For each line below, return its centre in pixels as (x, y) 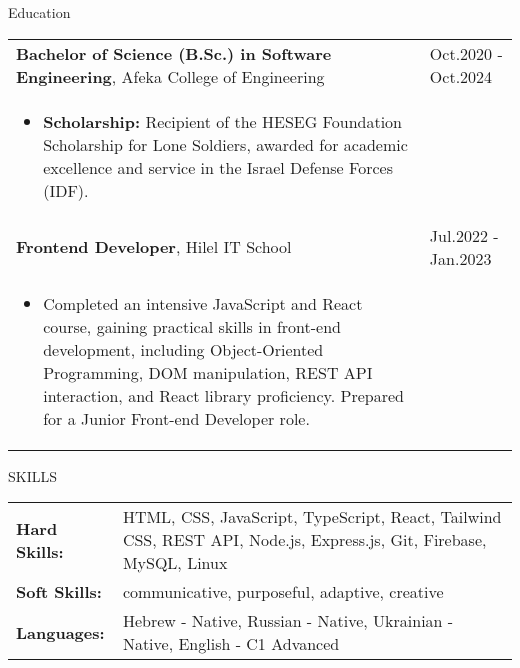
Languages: (60, 632)
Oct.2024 (461, 76)
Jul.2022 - (464, 235)
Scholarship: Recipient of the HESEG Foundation (222, 121)
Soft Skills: (59, 592)
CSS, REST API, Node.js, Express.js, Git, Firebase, (304, 540)
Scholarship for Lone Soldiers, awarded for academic (225, 144)
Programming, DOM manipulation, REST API (208, 372)
